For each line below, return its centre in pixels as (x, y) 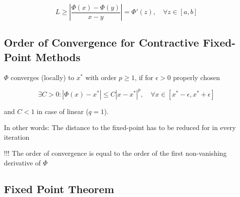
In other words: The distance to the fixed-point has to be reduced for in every (120, 127)
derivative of (22, 163)
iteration (17, 137)
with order (101, 77)
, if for (144, 77)
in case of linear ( (63, 111)
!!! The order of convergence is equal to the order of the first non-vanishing (115, 153)
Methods (58, 57)
